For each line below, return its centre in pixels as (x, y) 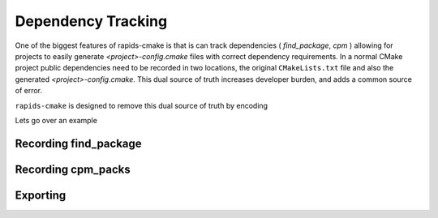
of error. (29, 91)
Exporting (41, 195)
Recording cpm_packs (73, 169)
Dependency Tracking (91, 21)
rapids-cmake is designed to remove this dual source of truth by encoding (141, 105)
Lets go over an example (56, 120)
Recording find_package (78, 143)
